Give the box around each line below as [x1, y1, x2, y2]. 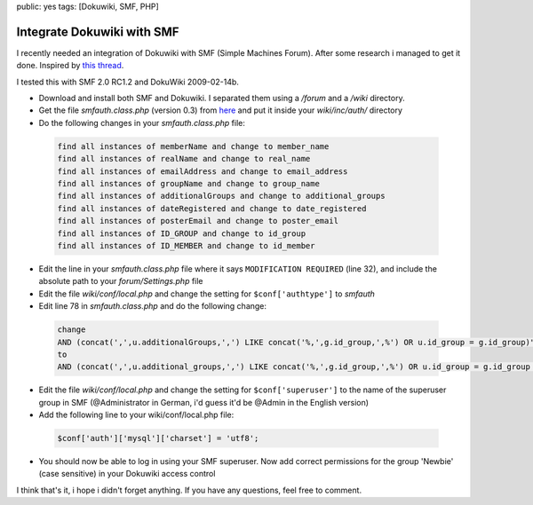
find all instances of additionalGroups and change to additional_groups [57, 191, 386, 201]
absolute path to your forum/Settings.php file [38, 276, 203, 287]
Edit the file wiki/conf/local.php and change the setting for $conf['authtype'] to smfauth [38, 288, 375, 299]
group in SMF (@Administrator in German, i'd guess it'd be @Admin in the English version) [38, 397, 369, 407]
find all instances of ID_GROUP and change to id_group [57, 228, 306, 239]
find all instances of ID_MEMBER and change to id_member [57, 241, 315, 250]
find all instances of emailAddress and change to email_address [57, 166, 348, 177]
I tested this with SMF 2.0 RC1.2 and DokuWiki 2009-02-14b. [16, 76, 240, 87]
